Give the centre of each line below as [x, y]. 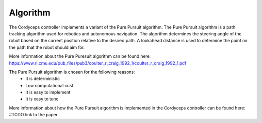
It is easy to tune [42, 99]
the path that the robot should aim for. [47, 47]
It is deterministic [43, 79]
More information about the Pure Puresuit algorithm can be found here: [80, 56]
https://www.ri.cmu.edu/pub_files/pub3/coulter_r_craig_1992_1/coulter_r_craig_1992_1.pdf [98, 63]
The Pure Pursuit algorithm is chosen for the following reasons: [72, 72]
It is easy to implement [48, 92]
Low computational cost [49, 85]
